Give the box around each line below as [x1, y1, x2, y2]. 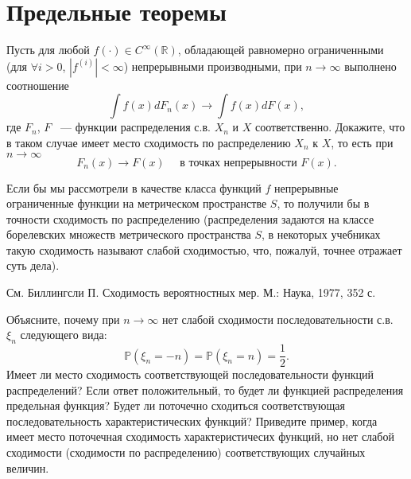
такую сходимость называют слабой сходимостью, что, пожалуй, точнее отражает [6, 241, 402, 258]
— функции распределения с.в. [60, 119, 211, 135]
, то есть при [331, 134, 394, 150]
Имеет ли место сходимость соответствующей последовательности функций [6, 366, 374, 383]
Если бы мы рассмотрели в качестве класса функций [6, 179, 262, 196]
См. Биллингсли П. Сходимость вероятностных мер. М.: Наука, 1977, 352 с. [6, 284, 376, 301]
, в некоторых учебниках [262, 226, 381, 243]
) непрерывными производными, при [123, 57, 302, 74]
